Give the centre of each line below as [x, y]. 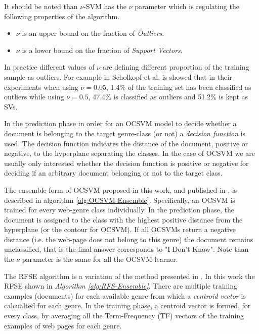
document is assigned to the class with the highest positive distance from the [123, 219]
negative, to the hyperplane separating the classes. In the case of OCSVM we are [129, 153]
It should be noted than [41, 6]
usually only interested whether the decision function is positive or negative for [126, 163]
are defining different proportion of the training [176, 67]
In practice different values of [49, 67]
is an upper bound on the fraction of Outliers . [93, 33]
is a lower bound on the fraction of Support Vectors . [102, 50]
